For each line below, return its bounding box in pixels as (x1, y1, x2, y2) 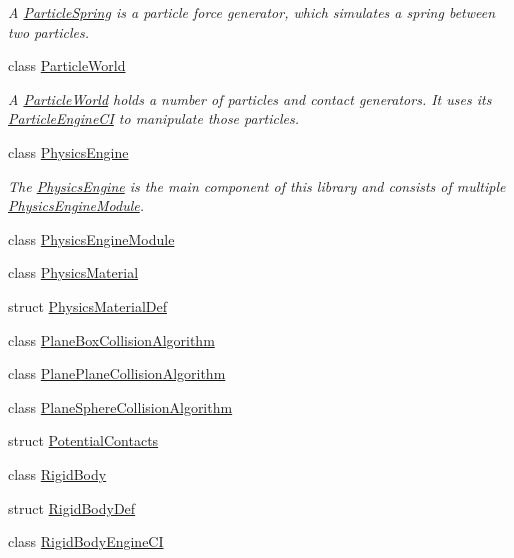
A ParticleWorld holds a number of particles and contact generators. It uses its (8, 88, 492, 109)
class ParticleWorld (8, 55, 126, 76)
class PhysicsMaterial (8, 262, 139, 283)
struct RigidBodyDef (8, 497, 136, 518)
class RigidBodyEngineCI (8, 531, 164, 552)
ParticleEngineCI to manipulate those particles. (8, 108, 299, 129)
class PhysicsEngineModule (8, 228, 175, 249)
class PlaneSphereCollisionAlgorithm (8, 396, 233, 417)
